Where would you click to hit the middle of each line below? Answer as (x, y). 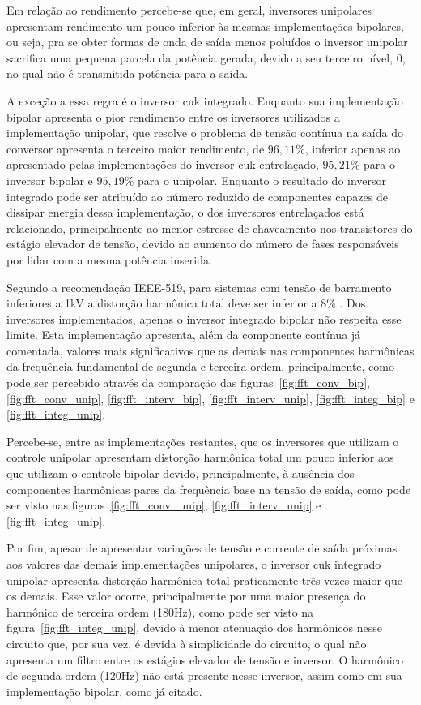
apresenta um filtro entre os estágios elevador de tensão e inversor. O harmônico (205, 659)
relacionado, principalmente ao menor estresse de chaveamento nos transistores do (210, 228)
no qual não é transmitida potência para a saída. (128, 73)
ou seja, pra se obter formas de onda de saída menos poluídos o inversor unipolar (207, 42)
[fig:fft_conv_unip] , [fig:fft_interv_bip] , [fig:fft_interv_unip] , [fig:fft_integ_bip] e (210, 398)
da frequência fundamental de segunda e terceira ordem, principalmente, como (200, 366)
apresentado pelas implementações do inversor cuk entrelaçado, (163, 164)
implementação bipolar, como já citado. (104, 691)
